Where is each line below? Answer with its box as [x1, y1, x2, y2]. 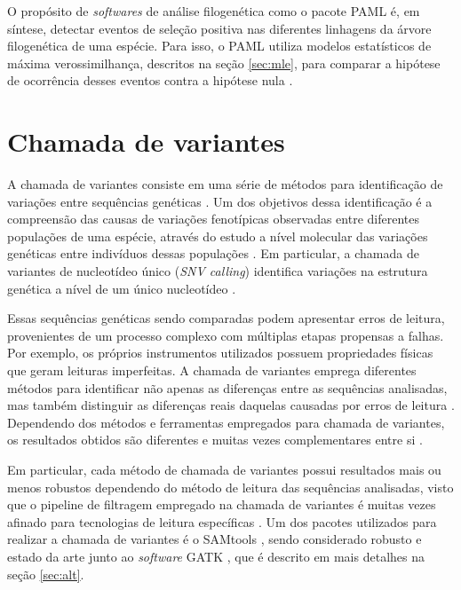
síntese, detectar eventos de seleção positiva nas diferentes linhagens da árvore [7, 19, 432, 37]
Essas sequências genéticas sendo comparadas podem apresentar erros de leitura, [7, 309, 445, 327]
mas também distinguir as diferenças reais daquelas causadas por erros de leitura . [7, 396, 455, 414]
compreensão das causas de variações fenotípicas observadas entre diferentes [7, 209, 419, 228]
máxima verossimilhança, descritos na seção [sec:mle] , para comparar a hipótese [7, 53, 441, 72]
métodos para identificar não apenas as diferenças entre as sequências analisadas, [7, 378, 448, 397]
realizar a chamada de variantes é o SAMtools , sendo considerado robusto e [7, 530, 422, 548]
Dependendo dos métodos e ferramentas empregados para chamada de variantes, [7, 413, 445, 431]
